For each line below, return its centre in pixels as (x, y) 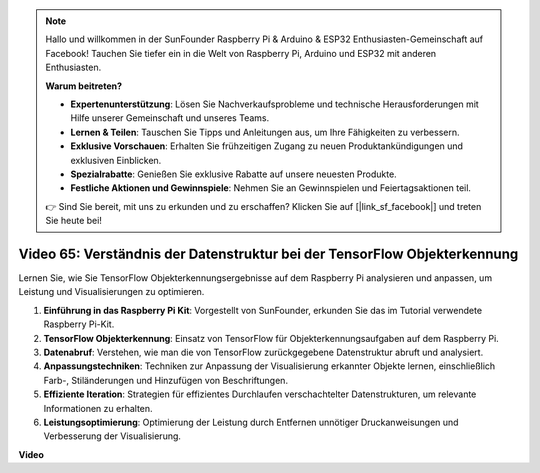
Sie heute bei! (73, 221)
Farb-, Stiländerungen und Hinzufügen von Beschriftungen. (166, 380)
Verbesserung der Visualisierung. (112, 436)
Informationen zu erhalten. (98, 408)
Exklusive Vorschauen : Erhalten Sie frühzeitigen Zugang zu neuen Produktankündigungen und (267, 146)
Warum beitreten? (84, 86)
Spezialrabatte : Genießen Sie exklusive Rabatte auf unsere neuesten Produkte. (233, 174)
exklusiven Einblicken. (116, 160)
